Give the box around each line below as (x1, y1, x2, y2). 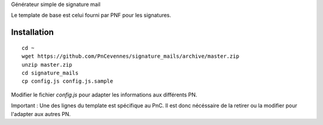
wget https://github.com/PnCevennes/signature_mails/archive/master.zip (22, 53, 239, 60)
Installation (11, 27, 54, 37)
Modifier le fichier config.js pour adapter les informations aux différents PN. (11, 91, 197, 98)
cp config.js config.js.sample (22, 78, 114, 85)
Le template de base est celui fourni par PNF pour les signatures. (11, 12, 172, 19)
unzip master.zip (22, 61, 72, 68)
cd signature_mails (22, 69, 79, 76)
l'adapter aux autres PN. (11, 110, 71, 117)
